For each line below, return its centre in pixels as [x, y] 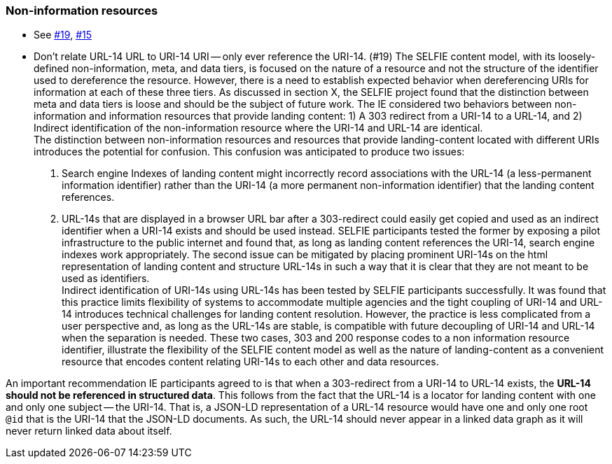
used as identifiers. [106, 279]
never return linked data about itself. [89, 431]
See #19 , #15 [63, 35]
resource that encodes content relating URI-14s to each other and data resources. [250, 362]
